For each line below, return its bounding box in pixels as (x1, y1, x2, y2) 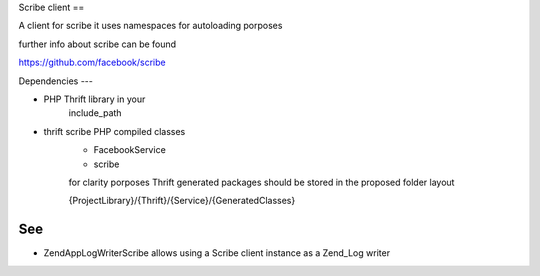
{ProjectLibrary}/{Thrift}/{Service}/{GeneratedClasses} (68, 195, 296, 207)
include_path (68, 107, 122, 119)
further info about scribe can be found (18, 38, 177, 50)
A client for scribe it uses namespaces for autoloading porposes (18, 20, 283, 32)
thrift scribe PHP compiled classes (43, 125, 186, 137)
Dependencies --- (18, 75, 94, 87)
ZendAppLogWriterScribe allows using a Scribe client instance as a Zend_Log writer (43, 247, 390, 259)
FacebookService (93, 144, 167, 156)
